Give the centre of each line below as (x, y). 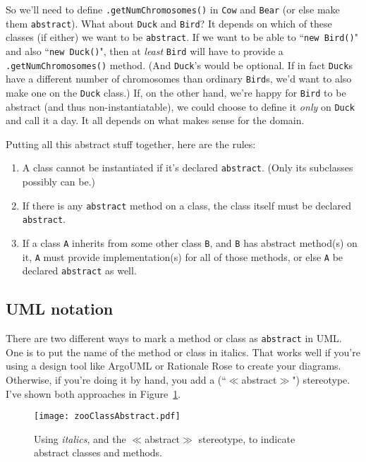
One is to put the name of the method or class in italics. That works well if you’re (183, 352)
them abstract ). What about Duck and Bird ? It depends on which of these (169, 23)
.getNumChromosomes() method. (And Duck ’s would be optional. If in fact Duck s (179, 65)
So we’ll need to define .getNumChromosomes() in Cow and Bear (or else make (173, 9)
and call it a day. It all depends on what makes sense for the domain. (155, 120)
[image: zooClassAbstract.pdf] (107, 417)
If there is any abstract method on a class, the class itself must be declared (187, 205)
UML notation (60, 309)
